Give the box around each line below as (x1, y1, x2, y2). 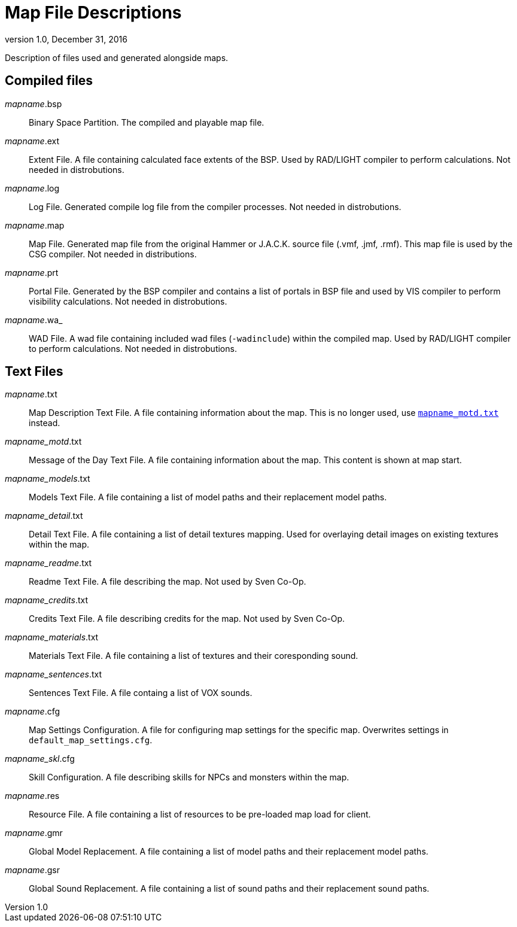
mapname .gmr (5, 828, 63, 838)
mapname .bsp (5, 98, 62, 109)
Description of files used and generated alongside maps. (5, 52, 229, 63)
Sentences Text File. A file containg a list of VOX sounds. (29, 688, 253, 698)
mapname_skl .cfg (5, 753, 75, 764)
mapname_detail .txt (5, 510, 83, 521)
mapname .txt (5, 389, 57, 400)
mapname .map (5, 220, 65, 230)
